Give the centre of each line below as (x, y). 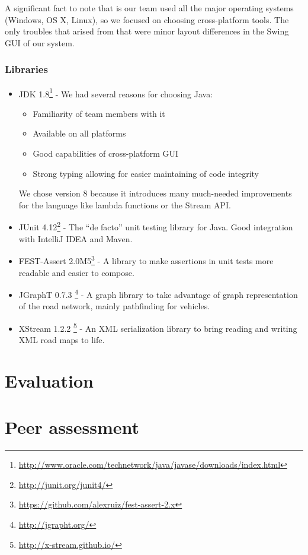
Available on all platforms (79, 133)
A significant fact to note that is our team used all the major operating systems (149, 8)
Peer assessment (72, 427)
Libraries (26, 69)
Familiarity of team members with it (99, 113)
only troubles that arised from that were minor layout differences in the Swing (147, 31)
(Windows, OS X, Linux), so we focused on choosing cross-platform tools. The (147, 19)
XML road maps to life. (62, 340)
